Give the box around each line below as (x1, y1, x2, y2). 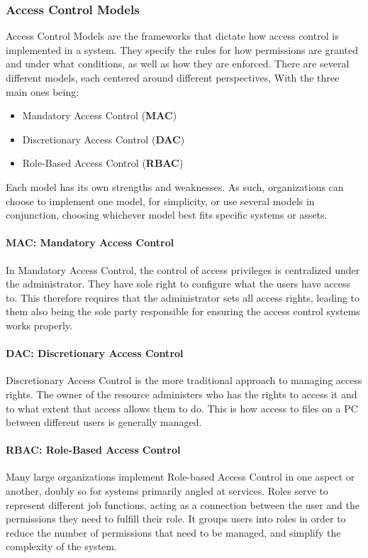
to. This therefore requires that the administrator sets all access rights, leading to (6, 290, 360, 305)
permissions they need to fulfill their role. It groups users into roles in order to (6, 511, 346, 526)
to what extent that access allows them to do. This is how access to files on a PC (6, 400, 358, 415)
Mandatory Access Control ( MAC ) (22, 108, 177, 123)
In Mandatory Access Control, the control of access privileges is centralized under (6, 262, 360, 277)
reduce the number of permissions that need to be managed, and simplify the (6, 525, 341, 540)
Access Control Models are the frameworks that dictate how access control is (6, 28, 339, 43)
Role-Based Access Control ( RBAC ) (22, 155, 184, 170)
